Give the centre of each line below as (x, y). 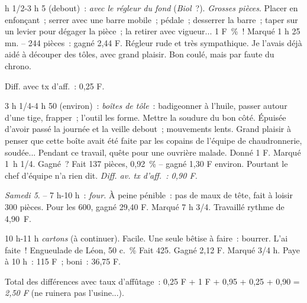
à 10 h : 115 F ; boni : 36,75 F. (63, 261)
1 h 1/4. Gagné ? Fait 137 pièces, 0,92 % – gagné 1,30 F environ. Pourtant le (146, 164)
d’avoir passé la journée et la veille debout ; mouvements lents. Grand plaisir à (148, 129)
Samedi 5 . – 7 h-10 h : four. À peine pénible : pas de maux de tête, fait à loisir (149, 195)
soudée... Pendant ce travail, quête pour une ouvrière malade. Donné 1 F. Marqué (153, 152)
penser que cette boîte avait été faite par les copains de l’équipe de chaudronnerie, (153, 140)
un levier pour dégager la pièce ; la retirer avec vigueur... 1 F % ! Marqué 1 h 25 (153, 31)
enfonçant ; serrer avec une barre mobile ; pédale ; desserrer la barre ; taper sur (151, 19)
